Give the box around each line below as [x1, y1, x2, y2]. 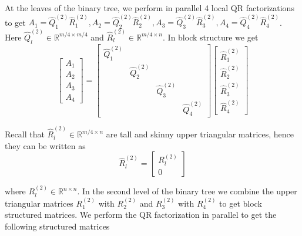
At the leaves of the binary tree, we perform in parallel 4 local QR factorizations [5, 2, 294, 14]
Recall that [5, 128, 45, 140]
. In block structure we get [163, 31, 259, 43]
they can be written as [5, 139, 86, 151]
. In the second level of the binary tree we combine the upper [77, 185, 297, 197]
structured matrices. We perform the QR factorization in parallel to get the [5, 208, 277, 221]
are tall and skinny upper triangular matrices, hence [106, 128, 294, 140]
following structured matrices [5, 220, 110, 232]
